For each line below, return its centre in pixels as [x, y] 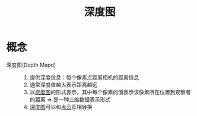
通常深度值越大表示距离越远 [63, 84]
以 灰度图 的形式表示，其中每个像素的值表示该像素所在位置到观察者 [110, 92]
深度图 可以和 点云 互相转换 [61, 107]
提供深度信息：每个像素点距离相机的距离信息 [84, 77]
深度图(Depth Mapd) [31, 65]
